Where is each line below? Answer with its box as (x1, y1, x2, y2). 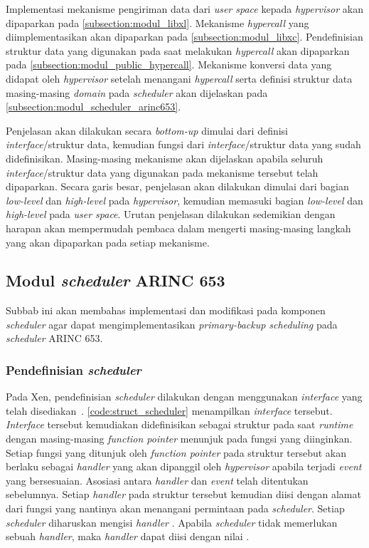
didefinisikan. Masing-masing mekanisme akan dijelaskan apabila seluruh (6, 150, 323, 165)
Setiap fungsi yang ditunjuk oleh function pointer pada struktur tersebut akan (6, 445, 347, 460)
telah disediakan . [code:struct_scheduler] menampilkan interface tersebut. (6, 403, 333, 418)
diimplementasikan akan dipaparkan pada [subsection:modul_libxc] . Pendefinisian (6, 29, 363, 44)
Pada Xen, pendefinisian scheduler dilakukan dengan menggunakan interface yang (6, 389, 363, 404)
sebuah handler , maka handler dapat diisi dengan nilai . (6, 529, 250, 544)
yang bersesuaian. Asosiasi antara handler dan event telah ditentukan (6, 472, 309, 487)
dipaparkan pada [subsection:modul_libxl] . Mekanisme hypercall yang (6, 15, 309, 30)
